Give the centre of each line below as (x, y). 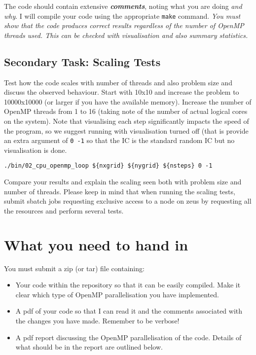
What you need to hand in (96, 244)
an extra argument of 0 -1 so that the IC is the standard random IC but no (119, 140)
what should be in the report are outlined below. (89, 347)
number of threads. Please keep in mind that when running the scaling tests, (120, 191)
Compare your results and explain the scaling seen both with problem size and (123, 182)
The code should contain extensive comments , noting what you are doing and (123, 6)
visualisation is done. (36, 150)
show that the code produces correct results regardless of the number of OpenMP (124, 25)
